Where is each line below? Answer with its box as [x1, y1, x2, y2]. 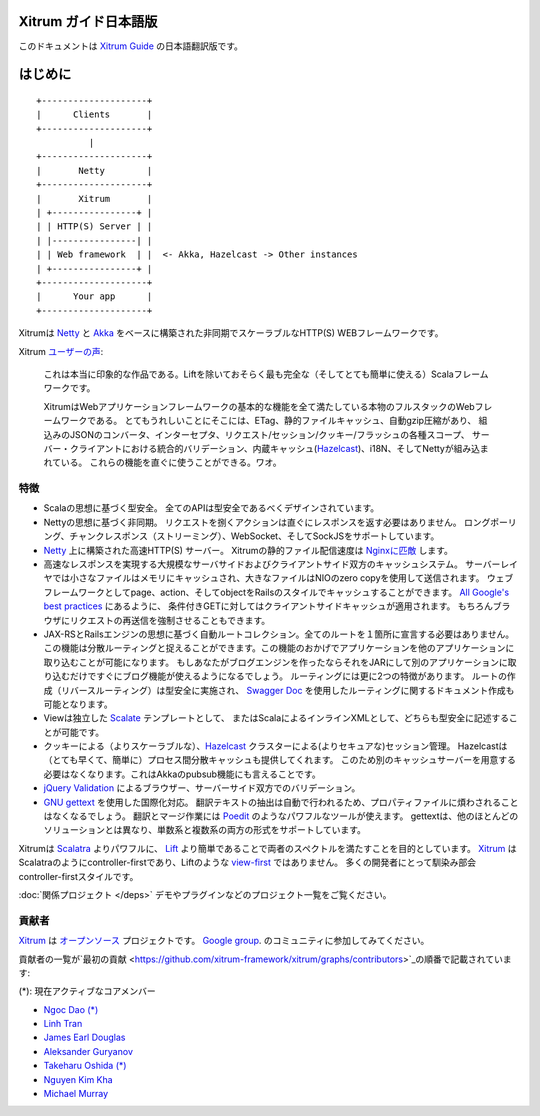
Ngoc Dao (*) [43, 1003, 99, 1015]
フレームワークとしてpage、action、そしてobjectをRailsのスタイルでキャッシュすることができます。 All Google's [43, 586, 510, 598]
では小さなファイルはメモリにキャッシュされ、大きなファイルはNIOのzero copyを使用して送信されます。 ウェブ [51, 572, 514, 584]
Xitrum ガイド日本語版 [18, 13, 158, 30]
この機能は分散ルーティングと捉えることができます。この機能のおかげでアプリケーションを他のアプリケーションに [43, 642, 515, 654]
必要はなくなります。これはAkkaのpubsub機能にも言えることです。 [43, 768, 321, 780]
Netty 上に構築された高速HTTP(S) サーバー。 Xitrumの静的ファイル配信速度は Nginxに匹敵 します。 [43, 544, 454, 556]
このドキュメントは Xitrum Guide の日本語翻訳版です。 [18, 40, 244, 52]
